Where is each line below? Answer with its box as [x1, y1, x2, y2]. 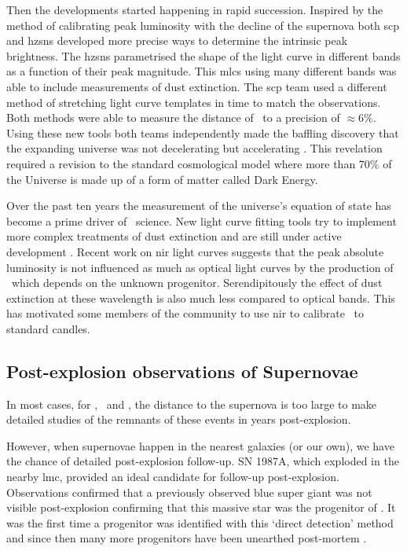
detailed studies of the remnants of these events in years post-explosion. [6, 411, 351, 428]
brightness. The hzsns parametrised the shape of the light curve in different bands [6, 47, 401, 64]
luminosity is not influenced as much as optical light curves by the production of [6, 259, 394, 275]
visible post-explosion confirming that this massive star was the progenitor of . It [6, 499, 396, 516]
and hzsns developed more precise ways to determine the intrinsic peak [6, 32, 348, 49]
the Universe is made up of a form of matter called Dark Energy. [6, 171, 318, 187]
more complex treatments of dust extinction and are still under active [6, 228, 342, 244]
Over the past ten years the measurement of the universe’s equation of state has [6, 197, 391, 214]
